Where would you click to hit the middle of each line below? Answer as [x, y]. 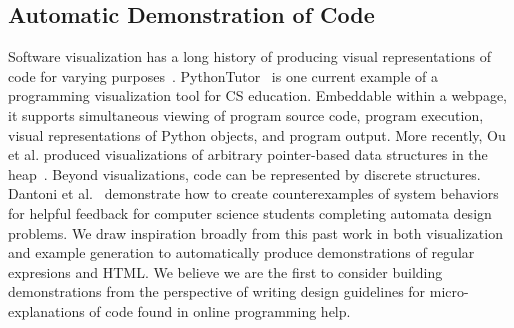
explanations [46, 310]
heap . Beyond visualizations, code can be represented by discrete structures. [244, 173]
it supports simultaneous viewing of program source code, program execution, [246, 114]
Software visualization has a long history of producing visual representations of [249, 56]
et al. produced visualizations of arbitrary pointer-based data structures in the [248, 154]
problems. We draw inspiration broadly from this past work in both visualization [255, 232]
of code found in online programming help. [220, 310]
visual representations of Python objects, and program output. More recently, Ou [257, 134]
